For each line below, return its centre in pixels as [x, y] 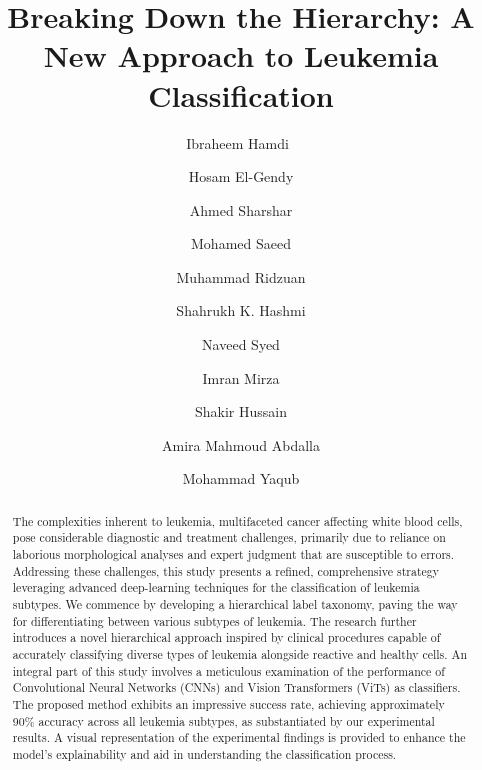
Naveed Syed [241, 344]
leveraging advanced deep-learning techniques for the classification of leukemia [216, 587]
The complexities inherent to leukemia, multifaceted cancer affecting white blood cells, [237, 520]
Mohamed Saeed [241, 243]
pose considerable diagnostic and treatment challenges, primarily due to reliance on [229, 537]
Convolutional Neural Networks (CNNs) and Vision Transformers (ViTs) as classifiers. [236, 687]
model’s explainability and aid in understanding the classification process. [204, 754]
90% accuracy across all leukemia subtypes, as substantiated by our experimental [223, 720]
